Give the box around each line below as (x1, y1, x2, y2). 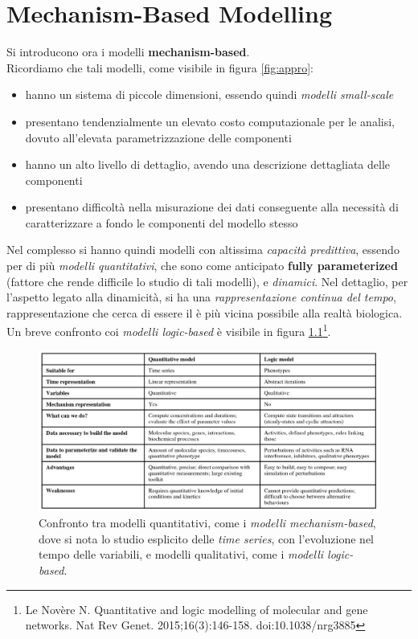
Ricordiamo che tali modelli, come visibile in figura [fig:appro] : (6, 59, 313, 76)
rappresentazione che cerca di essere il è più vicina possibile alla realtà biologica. (6, 304, 403, 321)
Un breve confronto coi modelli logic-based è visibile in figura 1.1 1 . (6, 321, 331, 340)
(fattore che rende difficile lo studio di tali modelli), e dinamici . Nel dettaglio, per (6, 272, 408, 289)
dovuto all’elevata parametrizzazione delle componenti (25, 129, 292, 145)
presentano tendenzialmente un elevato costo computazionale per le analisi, (25, 113, 395, 129)
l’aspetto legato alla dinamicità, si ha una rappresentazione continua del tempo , (6, 289, 396, 305)
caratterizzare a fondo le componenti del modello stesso (25, 214, 298, 231)
